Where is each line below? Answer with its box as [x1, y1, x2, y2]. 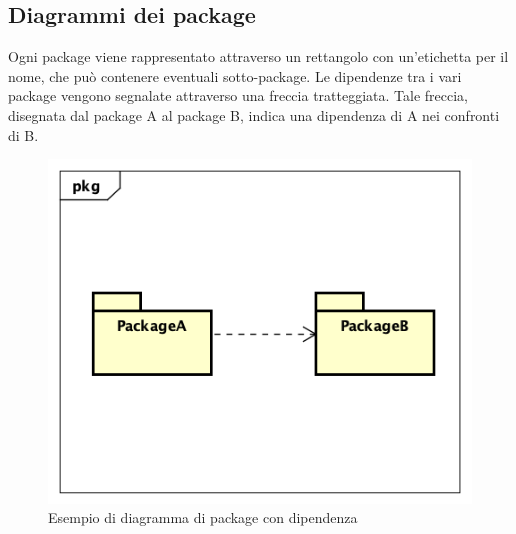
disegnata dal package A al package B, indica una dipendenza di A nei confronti [8, 104, 500, 125]
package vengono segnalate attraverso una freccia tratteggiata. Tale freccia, [8, 85, 468, 106]
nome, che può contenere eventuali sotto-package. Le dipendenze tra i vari [8, 65, 462, 86]
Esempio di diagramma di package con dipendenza [48, 507, 358, 528]
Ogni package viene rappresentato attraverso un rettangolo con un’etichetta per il [8, 46, 509, 67]
